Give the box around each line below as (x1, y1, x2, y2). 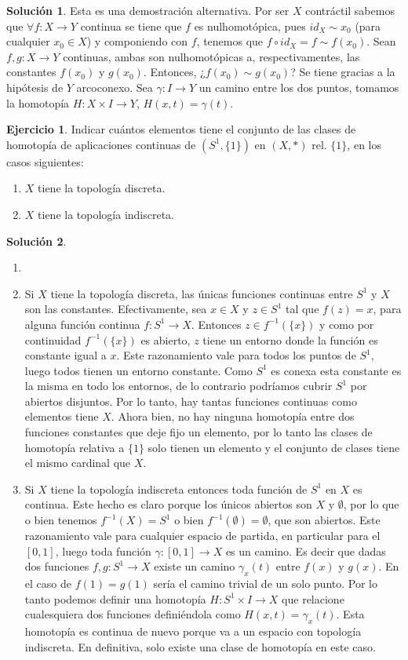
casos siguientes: (6, 153, 84, 170)
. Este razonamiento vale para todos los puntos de (116, 347, 356, 363)
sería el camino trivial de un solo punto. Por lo (153, 575, 377, 592)
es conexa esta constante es (271, 362, 402, 378)
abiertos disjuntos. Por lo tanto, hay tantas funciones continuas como (24, 392, 357, 409)
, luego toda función (55, 542, 151, 559)
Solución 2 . (6, 232, 67, 249)
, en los (347, 136, 381, 152)
